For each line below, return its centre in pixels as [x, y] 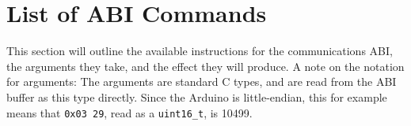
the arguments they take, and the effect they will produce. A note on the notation [205, 66]
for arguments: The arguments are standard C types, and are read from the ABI [202, 82]
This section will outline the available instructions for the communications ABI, [200, 51]
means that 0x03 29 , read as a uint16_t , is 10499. [129, 112]
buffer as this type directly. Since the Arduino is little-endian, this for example [197, 96]
